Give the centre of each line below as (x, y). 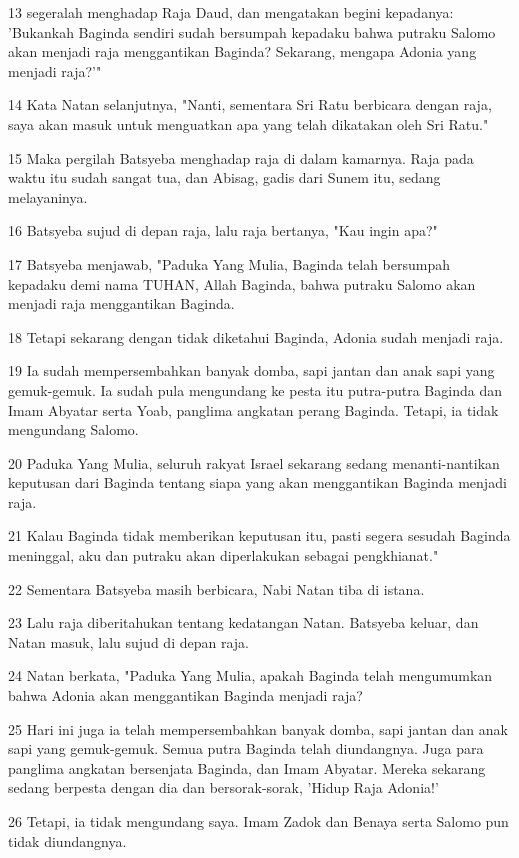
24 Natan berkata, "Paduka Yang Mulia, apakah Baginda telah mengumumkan (250, 675)
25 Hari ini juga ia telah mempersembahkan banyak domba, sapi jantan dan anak (258, 728)
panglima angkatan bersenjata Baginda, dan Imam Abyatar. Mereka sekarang (247, 767)
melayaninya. (48, 196)
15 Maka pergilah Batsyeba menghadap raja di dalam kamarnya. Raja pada (241, 157)
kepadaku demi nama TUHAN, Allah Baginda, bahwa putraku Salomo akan (242, 283)
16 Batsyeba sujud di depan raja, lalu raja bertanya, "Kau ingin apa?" (223, 230)
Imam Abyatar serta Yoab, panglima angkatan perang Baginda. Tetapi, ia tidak (253, 409)
